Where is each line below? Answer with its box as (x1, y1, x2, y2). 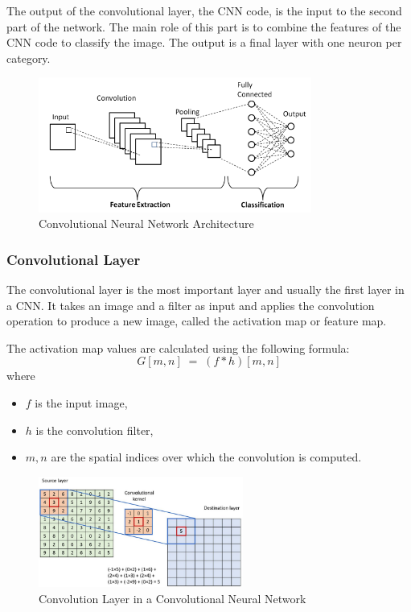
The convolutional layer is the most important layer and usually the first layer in (6, 281, 405, 298)
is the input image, (35, 395, 128, 411)
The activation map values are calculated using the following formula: (6, 339, 350, 356)
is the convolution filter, (35, 421, 154, 438)
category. (6, 49, 51, 66)
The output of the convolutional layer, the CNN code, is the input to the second (6, 2, 402, 19)
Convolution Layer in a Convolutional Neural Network (39, 589, 306, 606)
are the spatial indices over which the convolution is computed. (51, 449, 362, 465)
